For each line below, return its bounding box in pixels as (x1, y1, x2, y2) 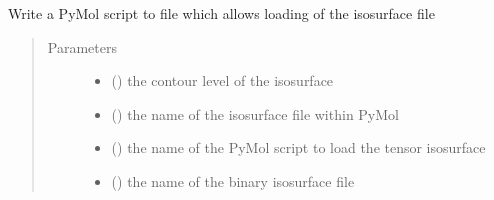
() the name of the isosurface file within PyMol (111, 103, 399, 124)
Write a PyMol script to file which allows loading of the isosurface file (8, 3, 435, 23)
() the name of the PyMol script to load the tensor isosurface (111, 137, 486, 158)
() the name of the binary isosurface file (111, 170, 355, 191)
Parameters (47, 36, 117, 57)
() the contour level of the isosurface (111, 70, 334, 91)
